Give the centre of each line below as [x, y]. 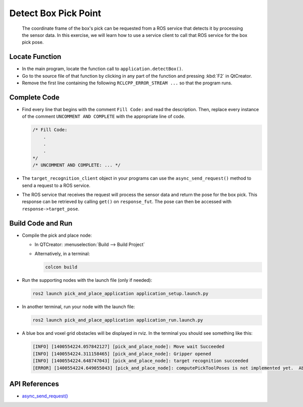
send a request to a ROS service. [56, 185]
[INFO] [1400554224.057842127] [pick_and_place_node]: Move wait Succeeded [129, 347]
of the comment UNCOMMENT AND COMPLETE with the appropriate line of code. [104, 117]
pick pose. [33, 42]
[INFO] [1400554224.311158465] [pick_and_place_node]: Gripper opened [122, 354]
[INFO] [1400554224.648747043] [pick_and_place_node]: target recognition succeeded [140, 361]
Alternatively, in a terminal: [62, 254]
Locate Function [35, 57]
